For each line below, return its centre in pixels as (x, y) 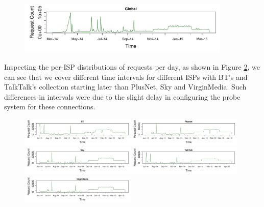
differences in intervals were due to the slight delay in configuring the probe (122, 96)
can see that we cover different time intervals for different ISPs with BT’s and (126, 77)
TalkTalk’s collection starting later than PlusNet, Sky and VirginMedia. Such (125, 87)
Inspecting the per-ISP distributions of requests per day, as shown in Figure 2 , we (132, 66)
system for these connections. (50, 107)
